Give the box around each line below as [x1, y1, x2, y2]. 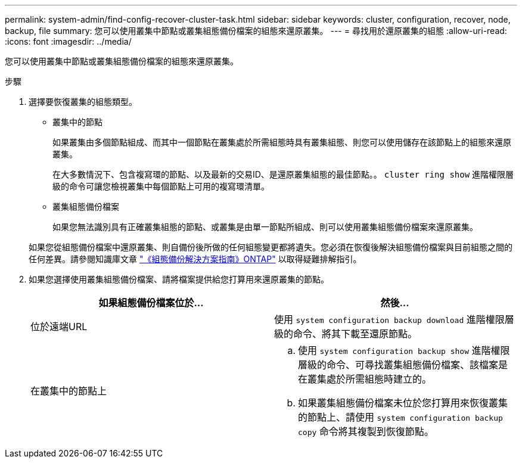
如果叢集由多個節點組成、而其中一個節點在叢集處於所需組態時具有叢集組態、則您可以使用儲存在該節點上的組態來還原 [52, 137, 511, 147]
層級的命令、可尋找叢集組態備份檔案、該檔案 [298, 359, 499, 371]
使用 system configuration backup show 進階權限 [298, 344, 510, 356]
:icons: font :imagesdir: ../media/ [5, 36, 132, 46]
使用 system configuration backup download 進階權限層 [274, 313, 514, 325]
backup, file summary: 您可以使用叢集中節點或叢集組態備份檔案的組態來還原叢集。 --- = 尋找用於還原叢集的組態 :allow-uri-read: [5, 26, 507, 36]
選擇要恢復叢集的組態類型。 [29, 97, 137, 107]
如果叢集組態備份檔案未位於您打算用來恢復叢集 [298, 397, 508, 409]
